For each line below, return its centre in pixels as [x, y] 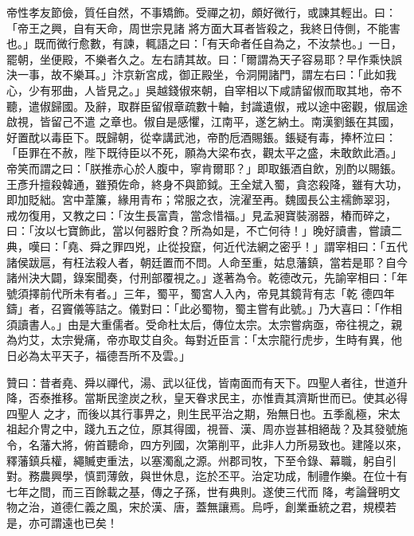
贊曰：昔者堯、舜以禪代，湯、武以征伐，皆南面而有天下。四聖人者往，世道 [201, 382]
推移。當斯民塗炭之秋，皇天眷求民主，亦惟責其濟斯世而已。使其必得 [229, 398]
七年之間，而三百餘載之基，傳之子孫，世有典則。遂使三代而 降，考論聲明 [198, 491]
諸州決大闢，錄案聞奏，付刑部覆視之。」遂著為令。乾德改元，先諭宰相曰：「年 [207, 278]
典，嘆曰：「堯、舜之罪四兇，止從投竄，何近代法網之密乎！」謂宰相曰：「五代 [207, 246]
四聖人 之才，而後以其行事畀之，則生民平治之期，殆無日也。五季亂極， [192, 413]
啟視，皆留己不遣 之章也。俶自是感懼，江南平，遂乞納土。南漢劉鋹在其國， [203, 121]
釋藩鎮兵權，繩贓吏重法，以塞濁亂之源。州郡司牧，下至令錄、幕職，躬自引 [201, 460]
